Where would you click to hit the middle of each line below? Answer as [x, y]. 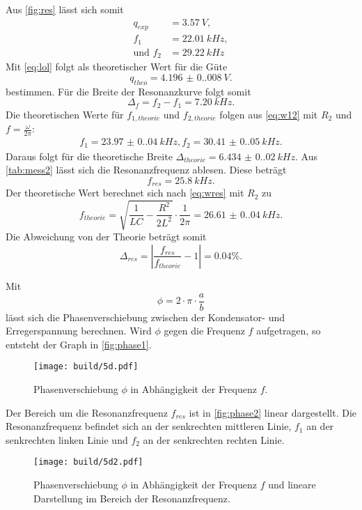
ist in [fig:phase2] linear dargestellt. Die [273, 412]
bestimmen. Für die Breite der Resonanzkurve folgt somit [128, 91]
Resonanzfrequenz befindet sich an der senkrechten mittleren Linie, [149, 426]
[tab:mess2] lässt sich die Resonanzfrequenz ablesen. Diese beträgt [146, 170]
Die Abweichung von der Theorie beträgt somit [106, 237]
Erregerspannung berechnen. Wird [79, 331]
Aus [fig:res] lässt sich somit [65, 9]
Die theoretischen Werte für [65, 114]
